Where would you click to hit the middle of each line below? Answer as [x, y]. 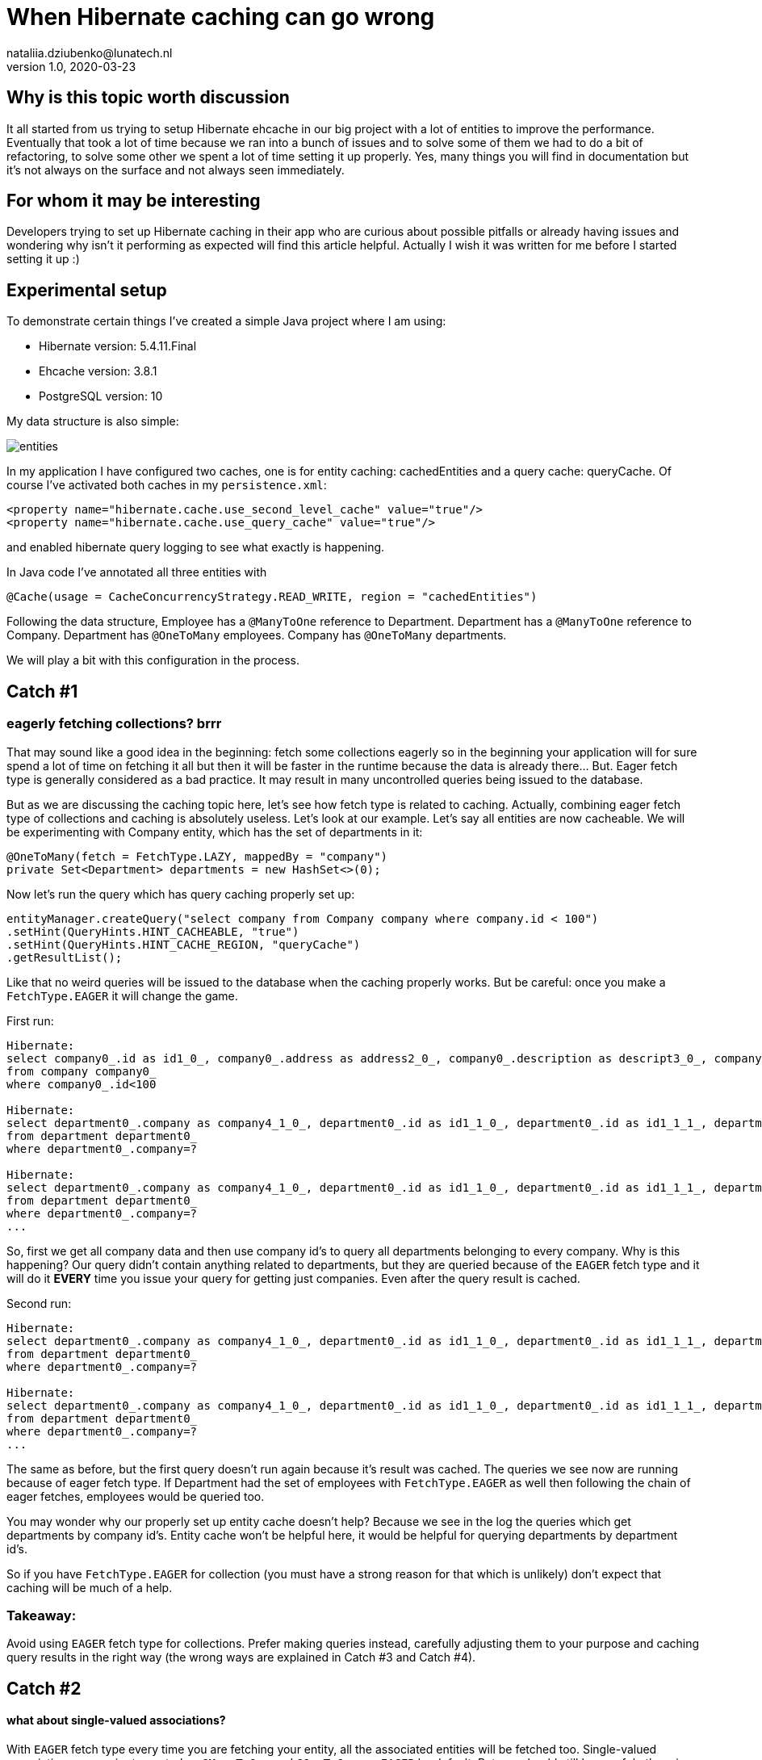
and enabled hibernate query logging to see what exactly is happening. [196, 547]
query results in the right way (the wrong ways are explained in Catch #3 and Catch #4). [241, 1657]
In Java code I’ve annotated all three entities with [137, 572]
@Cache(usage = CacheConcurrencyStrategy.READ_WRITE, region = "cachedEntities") [272, 597]
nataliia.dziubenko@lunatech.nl [90, 52]
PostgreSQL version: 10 [101, 396]
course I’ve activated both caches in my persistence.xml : [167, 485]
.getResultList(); [65, 957]
